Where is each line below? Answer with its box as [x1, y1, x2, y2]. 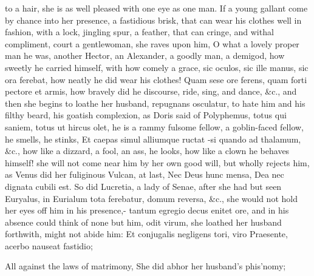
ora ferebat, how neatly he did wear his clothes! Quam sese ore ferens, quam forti [5, 73, 307, 86]
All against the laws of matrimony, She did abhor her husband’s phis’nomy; [5, 260, 286, 272]
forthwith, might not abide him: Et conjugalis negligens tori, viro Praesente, [5, 227, 288, 240]
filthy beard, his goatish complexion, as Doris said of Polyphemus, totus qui [5, 109, 287, 121]
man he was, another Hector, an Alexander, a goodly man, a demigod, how [5, 49, 285, 62]
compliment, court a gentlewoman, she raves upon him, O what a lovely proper [5, 37, 299, 50]
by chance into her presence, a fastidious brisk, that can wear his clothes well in [5, 13, 302, 26]
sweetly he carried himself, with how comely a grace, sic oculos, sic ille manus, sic [5, 61, 309, 73]
